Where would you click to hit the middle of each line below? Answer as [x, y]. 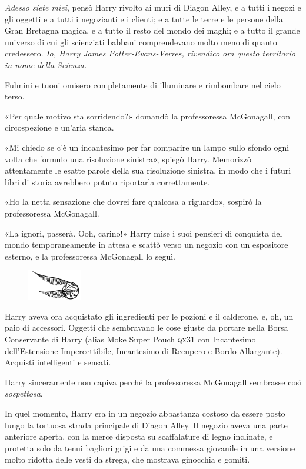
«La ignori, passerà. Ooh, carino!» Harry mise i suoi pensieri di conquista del [144, 233]
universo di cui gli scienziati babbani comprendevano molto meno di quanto [141, 41]
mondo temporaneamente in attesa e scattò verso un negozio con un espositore [147, 245]
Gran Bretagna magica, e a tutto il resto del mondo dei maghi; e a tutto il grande [152, 30]
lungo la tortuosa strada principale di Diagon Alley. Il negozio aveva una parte [146, 425]
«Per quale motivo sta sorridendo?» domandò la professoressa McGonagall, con [148, 116]
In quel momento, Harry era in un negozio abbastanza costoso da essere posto [145, 413]
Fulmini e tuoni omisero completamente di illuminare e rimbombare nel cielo [143, 84]
